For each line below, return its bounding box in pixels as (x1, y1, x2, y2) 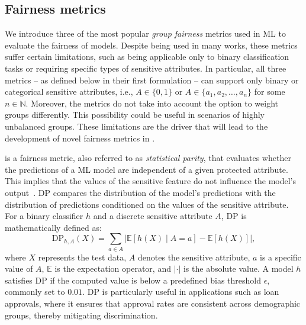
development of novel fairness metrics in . (5, 131, 155, 144)
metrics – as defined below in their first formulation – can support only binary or (5, 73, 299, 86)
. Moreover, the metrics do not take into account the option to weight (25, 96, 278, 109)
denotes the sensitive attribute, (138, 250, 250, 263)
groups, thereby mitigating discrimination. (5, 308, 158, 321)
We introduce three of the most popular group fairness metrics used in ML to (5, 27, 286, 40)
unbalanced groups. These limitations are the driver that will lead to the (5, 120, 268, 132)
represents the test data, (38, 250, 127, 263)
